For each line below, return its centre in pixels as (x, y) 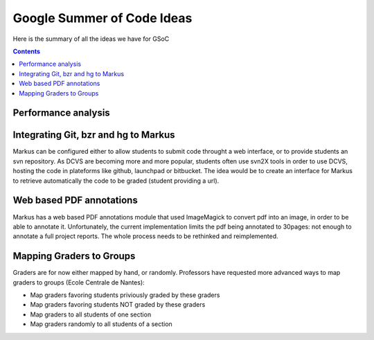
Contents (27, 51)
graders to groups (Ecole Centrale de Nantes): (79, 282)
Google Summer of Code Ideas (103, 18)
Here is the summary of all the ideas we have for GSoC (91, 39)
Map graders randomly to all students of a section (101, 324)
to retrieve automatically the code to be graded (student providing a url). (116, 181)
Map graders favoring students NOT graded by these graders (118, 305)
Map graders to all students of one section (91, 314)
